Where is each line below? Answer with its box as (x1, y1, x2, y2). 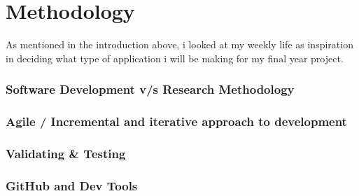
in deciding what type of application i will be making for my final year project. (6, 50, 344, 65)
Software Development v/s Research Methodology (6, 80, 295, 98)
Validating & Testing (6, 144, 126, 162)
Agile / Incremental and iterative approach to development (6, 113, 347, 130)
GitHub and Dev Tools (6, 176, 138, 194)
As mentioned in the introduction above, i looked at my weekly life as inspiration (6, 37, 353, 52)
